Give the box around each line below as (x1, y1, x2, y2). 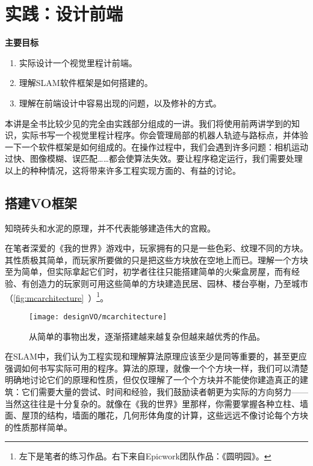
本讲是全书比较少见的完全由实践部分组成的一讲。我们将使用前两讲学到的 (5, 117, 291, 129)
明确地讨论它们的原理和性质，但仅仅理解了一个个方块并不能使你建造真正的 (5, 373, 300, 386)
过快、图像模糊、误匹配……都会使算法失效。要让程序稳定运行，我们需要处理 (5, 152, 303, 165)
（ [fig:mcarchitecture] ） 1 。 (5, 289, 108, 304)
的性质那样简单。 (5, 420, 72, 433)
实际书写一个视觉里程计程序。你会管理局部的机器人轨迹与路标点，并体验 (21, 129, 308, 141)
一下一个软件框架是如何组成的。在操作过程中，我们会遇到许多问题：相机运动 (5, 140, 308, 153)
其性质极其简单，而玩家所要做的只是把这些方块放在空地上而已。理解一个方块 (5, 253, 308, 266)
